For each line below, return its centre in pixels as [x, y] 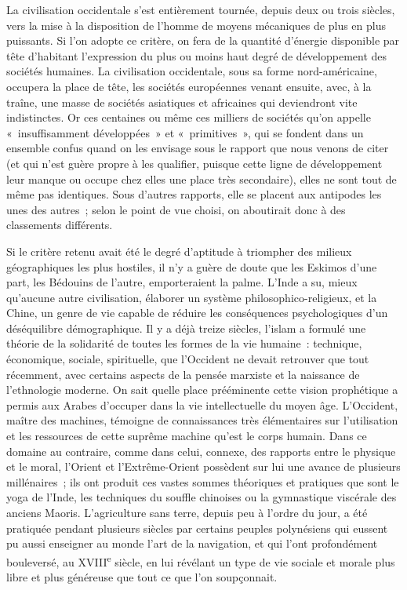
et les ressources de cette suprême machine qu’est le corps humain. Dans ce [187, 436]
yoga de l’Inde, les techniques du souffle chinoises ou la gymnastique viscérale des [202, 497]
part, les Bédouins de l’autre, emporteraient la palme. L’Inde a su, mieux [182, 282]
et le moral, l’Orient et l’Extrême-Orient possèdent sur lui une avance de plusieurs [203, 466]
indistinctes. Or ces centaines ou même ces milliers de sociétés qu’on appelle [189, 117]
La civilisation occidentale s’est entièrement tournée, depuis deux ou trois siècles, [201, 9]
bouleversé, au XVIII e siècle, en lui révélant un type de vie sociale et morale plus [201, 560]
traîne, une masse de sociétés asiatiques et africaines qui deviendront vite [182, 102]
